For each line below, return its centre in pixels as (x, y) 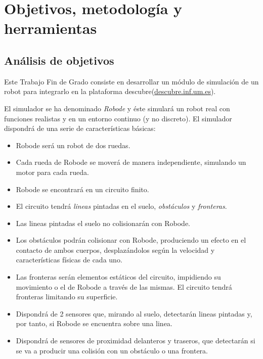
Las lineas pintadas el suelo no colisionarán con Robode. (103, 223)
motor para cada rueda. (52, 172)
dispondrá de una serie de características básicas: (80, 128)
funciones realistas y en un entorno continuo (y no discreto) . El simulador (118, 118)
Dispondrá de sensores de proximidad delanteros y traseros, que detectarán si (136, 341)
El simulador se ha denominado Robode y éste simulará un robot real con (117, 108)
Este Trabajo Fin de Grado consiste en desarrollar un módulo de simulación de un (131, 81)
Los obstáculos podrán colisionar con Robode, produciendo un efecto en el (131, 240)
